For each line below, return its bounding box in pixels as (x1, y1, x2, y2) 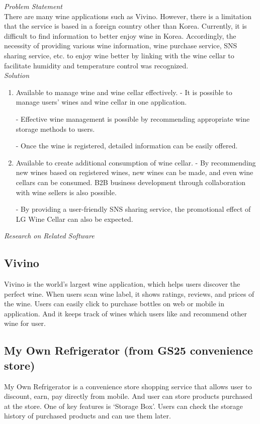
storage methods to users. (16, 123, 95, 134)
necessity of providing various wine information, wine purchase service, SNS (4, 40, 237, 51)
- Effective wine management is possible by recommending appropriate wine (16, 113, 250, 124)
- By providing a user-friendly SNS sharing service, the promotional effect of (16, 204, 251, 214)
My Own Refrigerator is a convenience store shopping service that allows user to (4, 381, 252, 391)
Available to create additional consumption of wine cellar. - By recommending (16, 157, 256, 167)
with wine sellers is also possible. (16, 187, 117, 197)
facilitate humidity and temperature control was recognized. (4, 60, 189, 70)
